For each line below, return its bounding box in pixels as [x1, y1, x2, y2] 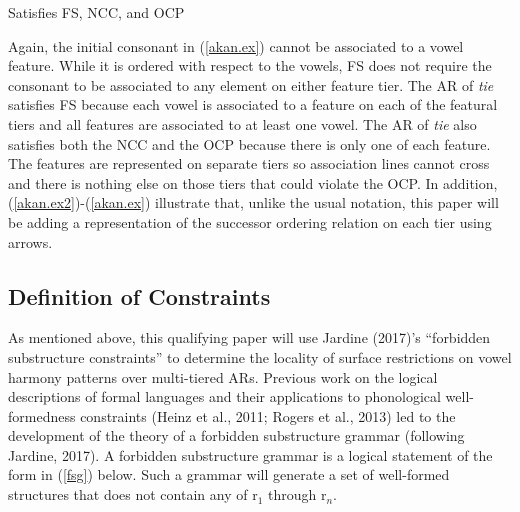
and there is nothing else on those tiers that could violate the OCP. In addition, [8, 172, 498, 193]
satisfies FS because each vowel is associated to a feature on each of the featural [8, 94, 498, 115]
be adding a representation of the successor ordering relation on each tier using [8, 211, 492, 232]
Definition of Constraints [8, 280, 271, 311]
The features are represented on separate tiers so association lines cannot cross [8, 153, 490, 174]
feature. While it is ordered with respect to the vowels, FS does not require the [8, 55, 492, 76]
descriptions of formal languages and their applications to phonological [8, 386, 441, 407]
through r [267, 484, 327, 505]
